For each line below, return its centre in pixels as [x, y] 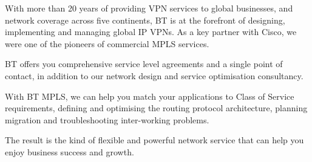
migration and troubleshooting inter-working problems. [107, 119]
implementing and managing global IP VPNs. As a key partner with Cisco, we [151, 32]
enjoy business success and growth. [70, 151]
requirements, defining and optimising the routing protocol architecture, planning [156, 108]
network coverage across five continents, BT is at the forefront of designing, [145, 20]
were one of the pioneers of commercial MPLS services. [107, 43]
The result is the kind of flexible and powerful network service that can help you [154, 140]
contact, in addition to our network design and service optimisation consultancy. [154, 75]
